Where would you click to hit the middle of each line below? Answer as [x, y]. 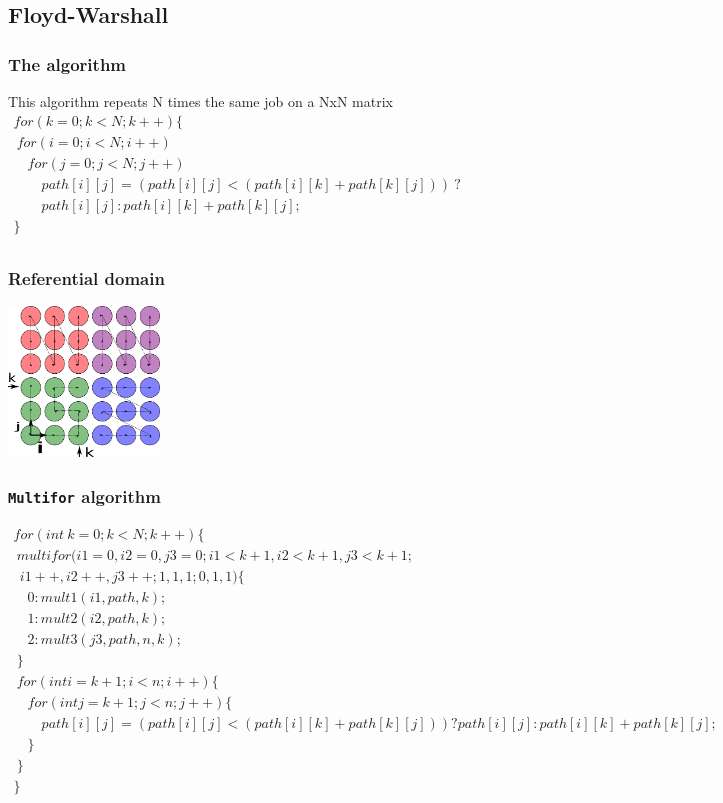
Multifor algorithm [84, 495]
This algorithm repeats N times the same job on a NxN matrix [200, 101]
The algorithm [67, 63]
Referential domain [86, 277]
